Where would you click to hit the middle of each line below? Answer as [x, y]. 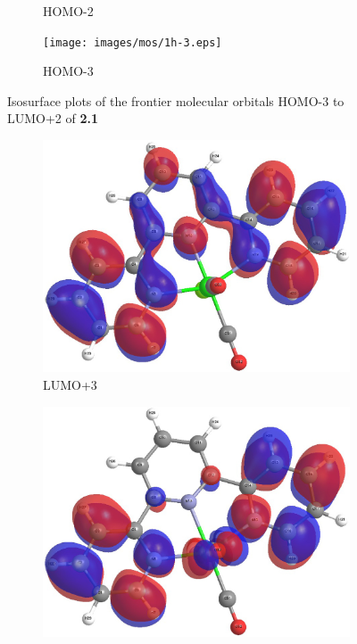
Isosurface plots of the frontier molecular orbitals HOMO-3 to [176, 100]
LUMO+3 [70, 384]
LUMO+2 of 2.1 [53, 118]
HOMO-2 [68, 11]
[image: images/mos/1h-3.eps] [133, 42]
